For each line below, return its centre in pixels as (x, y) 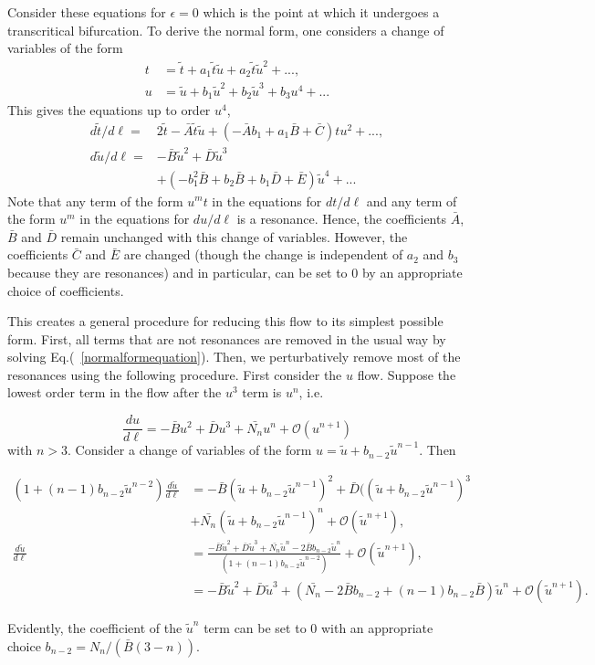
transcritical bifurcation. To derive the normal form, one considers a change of (226, 30)
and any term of (412, 201)
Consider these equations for (87, 12)
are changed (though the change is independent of (263, 254)
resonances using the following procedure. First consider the (175, 374)
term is (262, 392)
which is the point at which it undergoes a (321, 12)
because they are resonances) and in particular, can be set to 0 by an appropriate (235, 272)
